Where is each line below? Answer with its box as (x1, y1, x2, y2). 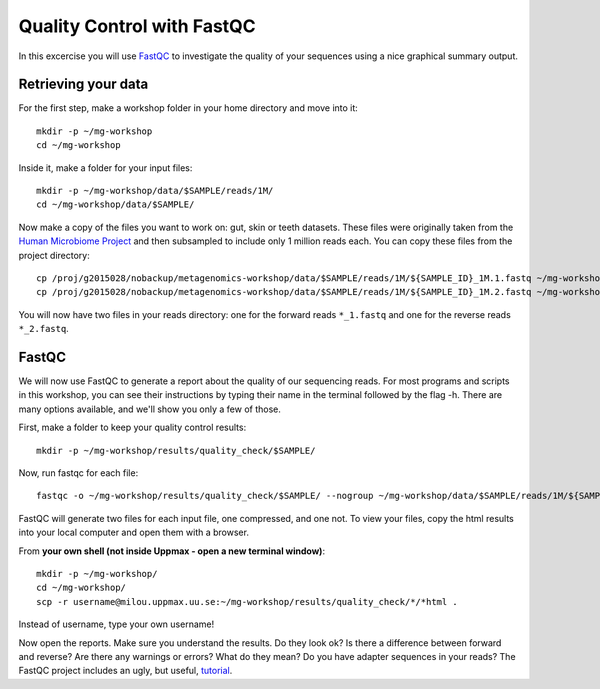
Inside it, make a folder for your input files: (18, 161, 193, 174)
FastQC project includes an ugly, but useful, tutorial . (18, 665, 233, 677)
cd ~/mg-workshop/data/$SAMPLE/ (36, 199, 195, 210)
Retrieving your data (18, 76, 149, 93)
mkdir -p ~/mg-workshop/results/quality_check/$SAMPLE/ (36, 445, 316, 456)
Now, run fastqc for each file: (18, 467, 139, 479)
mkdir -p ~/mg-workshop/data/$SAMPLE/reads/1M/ (36, 185, 274, 197)
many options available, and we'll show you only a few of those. (18, 403, 282, 415)
